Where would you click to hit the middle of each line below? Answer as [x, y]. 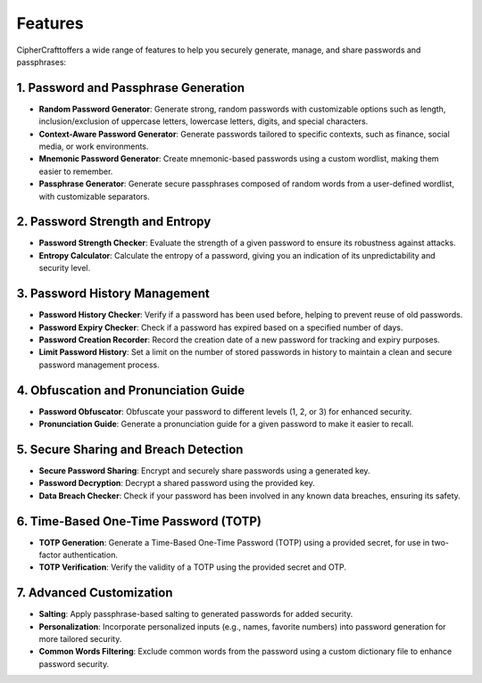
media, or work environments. [94, 146]
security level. [65, 268]
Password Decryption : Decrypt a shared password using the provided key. [177, 483]
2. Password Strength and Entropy [114, 222]
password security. [74, 663]
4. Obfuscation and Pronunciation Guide [131, 390]
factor [50, 555]
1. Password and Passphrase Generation [131, 88]
